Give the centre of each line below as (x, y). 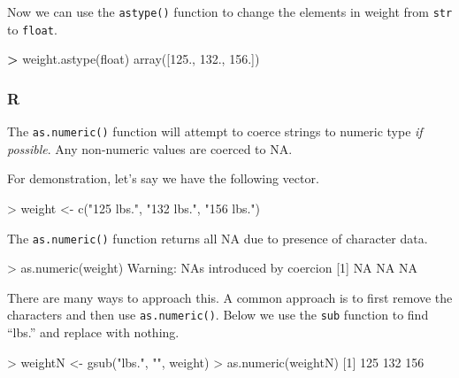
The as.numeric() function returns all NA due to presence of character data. (218, 238)
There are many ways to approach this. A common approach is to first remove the (230, 297)
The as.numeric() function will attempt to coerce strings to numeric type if (215, 131)
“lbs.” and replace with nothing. (93, 332)
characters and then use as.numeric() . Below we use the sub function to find (218, 315)
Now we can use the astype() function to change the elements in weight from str (230, 12)
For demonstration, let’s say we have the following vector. (163, 178)
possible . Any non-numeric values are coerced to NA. (150, 148)
